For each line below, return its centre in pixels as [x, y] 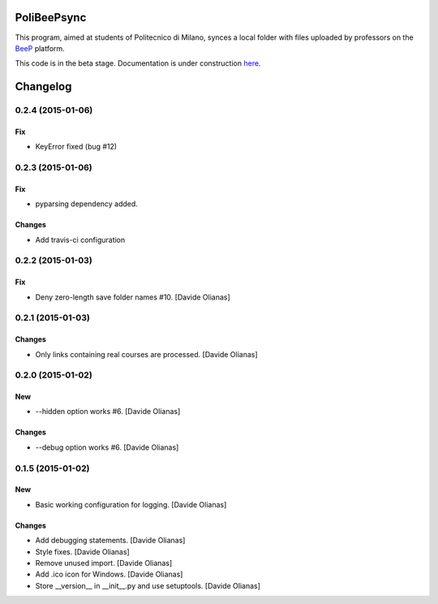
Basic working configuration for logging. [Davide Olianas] [131, 504]
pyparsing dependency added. [86, 204]
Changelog [43, 86]
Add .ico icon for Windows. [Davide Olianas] [109, 574]
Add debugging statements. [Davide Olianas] [110, 541]
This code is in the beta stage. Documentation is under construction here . [138, 63]
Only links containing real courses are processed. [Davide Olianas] [147, 354]
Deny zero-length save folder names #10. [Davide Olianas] [133, 297]
